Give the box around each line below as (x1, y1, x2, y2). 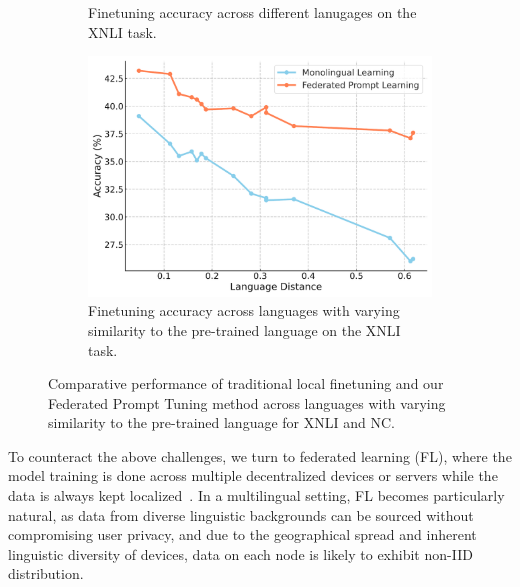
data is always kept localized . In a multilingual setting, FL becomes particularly (8, 485, 505, 506)
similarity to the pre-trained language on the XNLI (88, 319, 401, 340)
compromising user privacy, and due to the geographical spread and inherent (8, 524, 477, 545)
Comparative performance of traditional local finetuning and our (48, 373, 444, 394)
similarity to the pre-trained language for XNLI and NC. (48, 412, 395, 433)
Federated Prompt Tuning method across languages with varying (48, 392, 446, 413)
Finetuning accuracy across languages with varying (88, 300, 400, 321)
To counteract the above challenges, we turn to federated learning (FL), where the (8, 445, 512, 466)
